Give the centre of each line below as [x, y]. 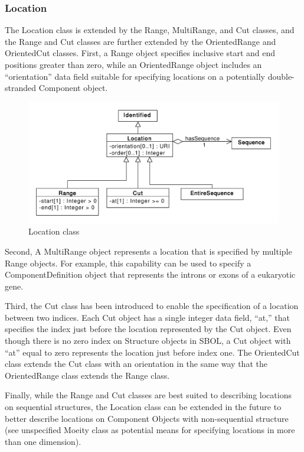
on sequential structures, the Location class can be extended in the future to [143, 407]
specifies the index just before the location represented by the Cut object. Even [148, 329]
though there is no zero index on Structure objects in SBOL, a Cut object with [148, 341]
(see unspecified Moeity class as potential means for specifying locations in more [150, 430]
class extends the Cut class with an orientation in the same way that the [136, 364]
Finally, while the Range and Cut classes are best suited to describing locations [148, 395]
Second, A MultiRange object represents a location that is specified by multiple [148, 251]
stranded [21, 88]
